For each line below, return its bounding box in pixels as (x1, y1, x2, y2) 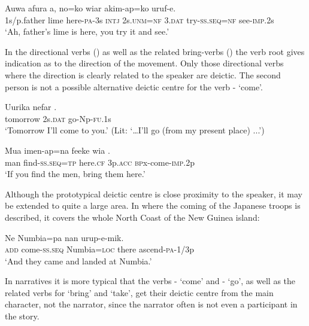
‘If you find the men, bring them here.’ (5, 167, 146, 180)
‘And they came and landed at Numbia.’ (5, 254, 152, 267)
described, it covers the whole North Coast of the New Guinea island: (5, 211, 260, 223)
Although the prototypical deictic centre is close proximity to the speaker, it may (5, 187, 302, 200)
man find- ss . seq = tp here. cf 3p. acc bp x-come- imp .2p (5, 156, 195, 168)
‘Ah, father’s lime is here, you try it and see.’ (5, 25, 169, 38)
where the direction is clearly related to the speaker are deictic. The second (5, 68, 281, 81)
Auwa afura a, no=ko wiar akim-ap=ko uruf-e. (5, 2, 176, 14)
